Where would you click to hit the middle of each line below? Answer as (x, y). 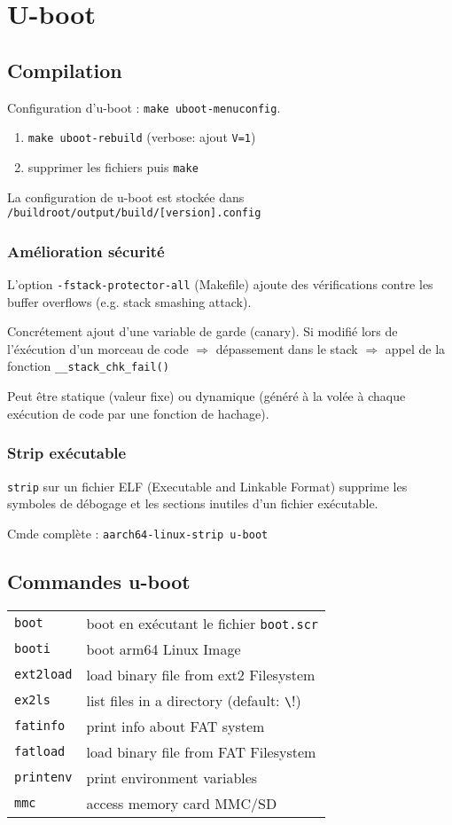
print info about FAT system (175, 726)
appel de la (415, 348)
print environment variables (172, 777)
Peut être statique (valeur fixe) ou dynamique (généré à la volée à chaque (207, 396)
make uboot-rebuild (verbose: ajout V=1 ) (142, 137)
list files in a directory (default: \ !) (194, 700)
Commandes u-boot (99, 581)
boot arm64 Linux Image (164, 648)
